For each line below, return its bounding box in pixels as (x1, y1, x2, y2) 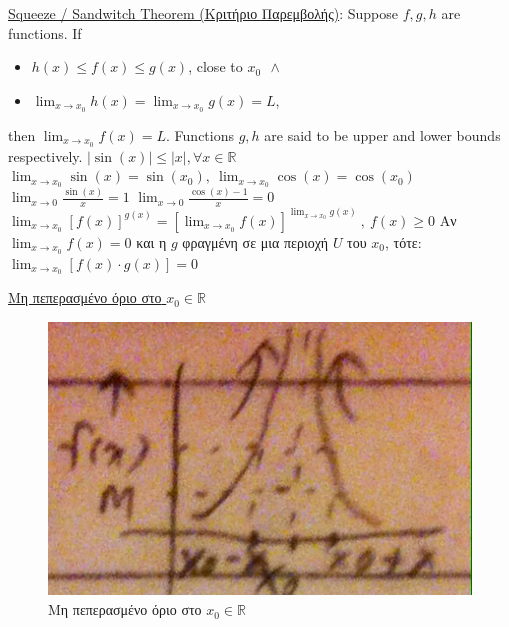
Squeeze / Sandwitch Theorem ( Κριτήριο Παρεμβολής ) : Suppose (8, 3, 398, 23)
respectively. (8, 145, 83, 166)
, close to (188, 56, 243, 77)
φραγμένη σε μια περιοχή (182, 231, 329, 252)
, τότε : (385, 231, 422, 252)
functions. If (8, 22, 82, 43)
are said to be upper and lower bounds (264, 124, 501, 145)
